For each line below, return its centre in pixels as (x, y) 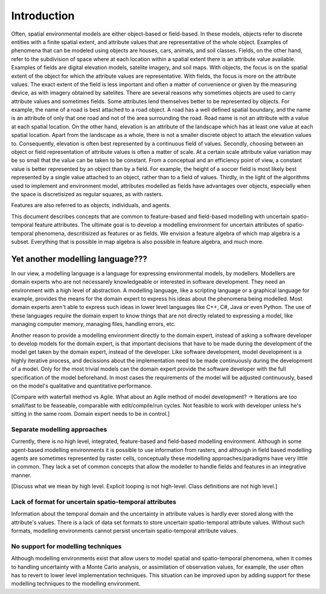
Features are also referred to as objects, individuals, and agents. (91, 205)
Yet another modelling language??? (79, 259)
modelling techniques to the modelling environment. (76, 584)
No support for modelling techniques (66, 546)
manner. (21, 475)
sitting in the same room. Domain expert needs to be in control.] (91, 414)
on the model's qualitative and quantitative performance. (81, 386)
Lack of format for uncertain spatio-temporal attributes (94, 502)
